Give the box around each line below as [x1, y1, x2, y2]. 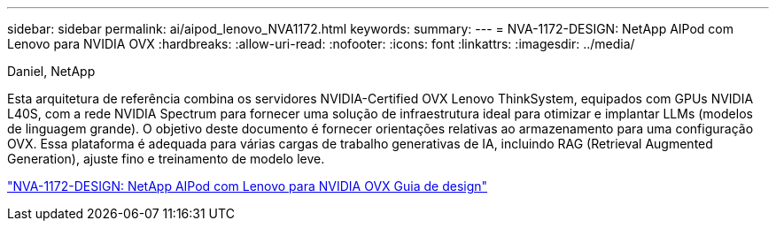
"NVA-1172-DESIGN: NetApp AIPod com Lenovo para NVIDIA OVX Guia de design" [7, 179, 488, 194]
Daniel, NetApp [7, 64, 96, 79]
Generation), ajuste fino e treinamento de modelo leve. [7, 151, 325, 166]
